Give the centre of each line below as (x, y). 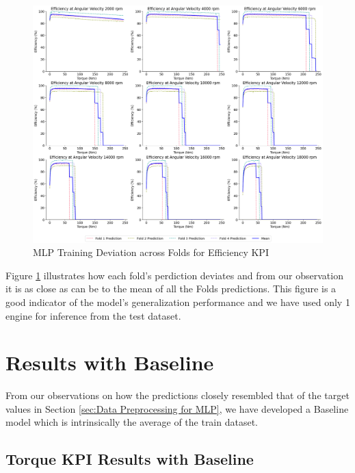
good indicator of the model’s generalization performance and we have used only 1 (178, 302)
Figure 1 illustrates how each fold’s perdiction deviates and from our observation (174, 275)
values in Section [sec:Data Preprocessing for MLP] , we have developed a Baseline (177, 408)
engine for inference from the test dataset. (93, 315)
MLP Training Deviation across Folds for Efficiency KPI (151, 252)
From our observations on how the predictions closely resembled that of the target (177, 395)
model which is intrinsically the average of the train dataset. (132, 422)
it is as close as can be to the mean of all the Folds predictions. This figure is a (171, 289)
